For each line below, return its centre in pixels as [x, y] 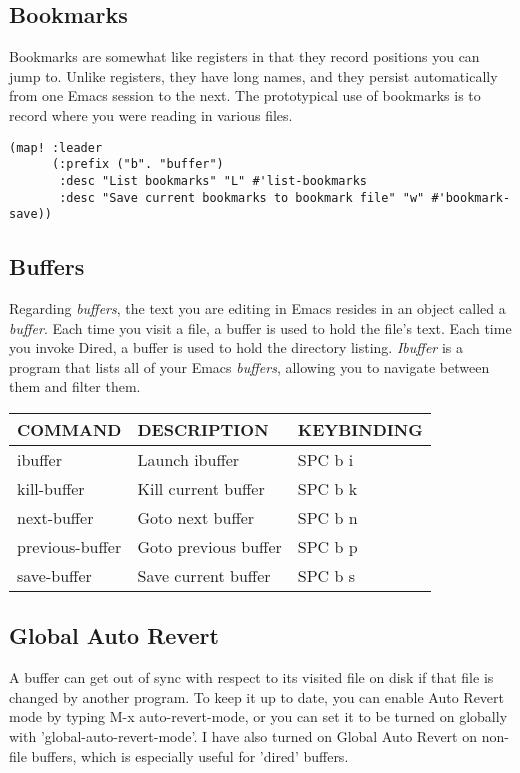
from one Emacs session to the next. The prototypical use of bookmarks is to [245, 95]
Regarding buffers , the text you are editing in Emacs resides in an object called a [257, 308]
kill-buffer [51, 489]
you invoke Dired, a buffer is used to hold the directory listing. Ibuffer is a [236, 347]
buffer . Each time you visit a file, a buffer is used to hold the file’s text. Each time [260, 327]
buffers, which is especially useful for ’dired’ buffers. [190, 755]
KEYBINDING [360, 430]
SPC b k [327, 489]
